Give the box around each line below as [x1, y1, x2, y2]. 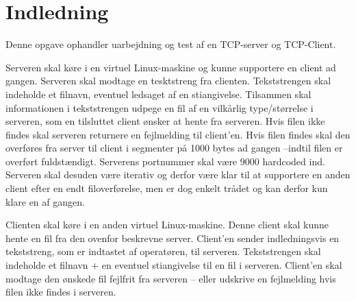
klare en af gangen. [5, 194, 85, 208]
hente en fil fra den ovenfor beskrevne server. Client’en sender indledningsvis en [5, 230, 340, 245]
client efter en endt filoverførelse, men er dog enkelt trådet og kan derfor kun [5, 181, 328, 195]
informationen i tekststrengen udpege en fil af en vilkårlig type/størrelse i [5, 100, 314, 115]
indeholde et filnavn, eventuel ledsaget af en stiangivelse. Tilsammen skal [5, 86, 311, 101]
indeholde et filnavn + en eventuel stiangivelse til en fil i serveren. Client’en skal [5, 258, 342, 272]
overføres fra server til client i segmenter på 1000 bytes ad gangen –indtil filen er [5, 141, 343, 155]
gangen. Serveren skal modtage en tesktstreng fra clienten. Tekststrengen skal [5, 73, 331, 88]
